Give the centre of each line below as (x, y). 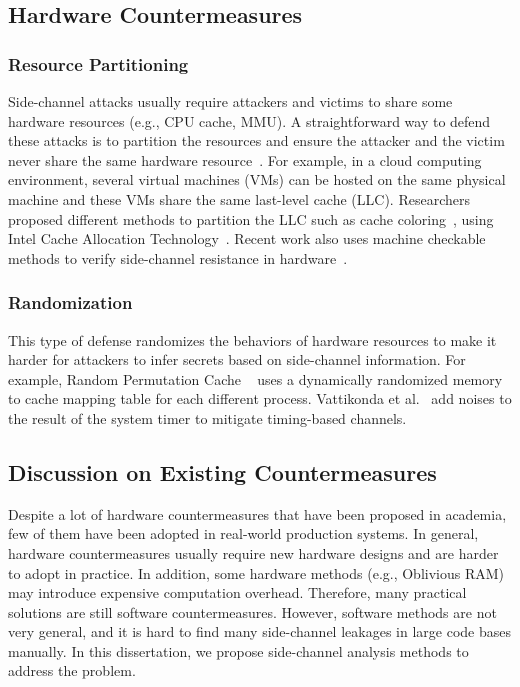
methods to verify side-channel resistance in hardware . (178, 257)
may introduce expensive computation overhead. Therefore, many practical (237, 592)
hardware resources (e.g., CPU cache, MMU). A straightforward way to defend (249, 120)
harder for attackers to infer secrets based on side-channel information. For (237, 359)
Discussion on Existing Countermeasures (222, 471)
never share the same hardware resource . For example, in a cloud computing (245, 159)
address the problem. (72, 670)
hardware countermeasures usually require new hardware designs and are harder (253, 552)
